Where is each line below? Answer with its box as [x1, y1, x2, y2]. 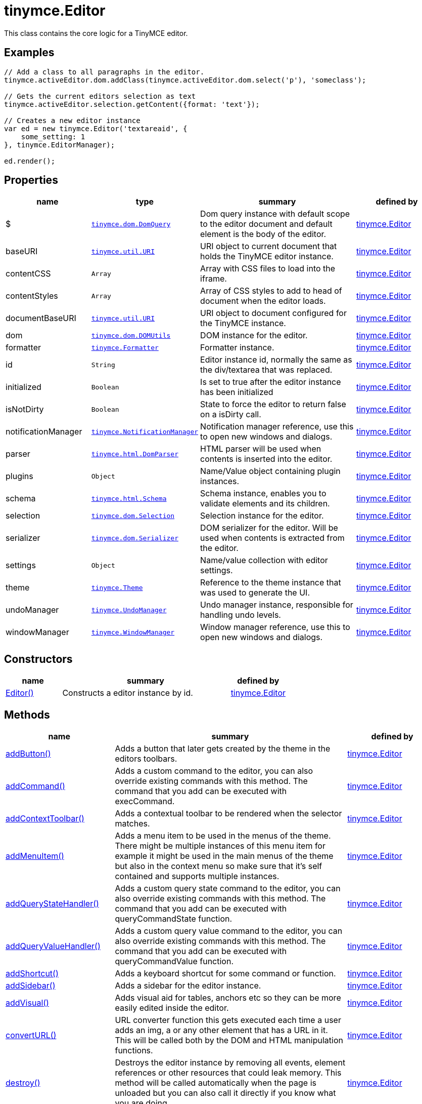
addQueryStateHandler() [6, 898, 99, 909]
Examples [4, 46, 55, 59]
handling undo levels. [200, 610, 281, 620]
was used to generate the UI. [200, 587, 310, 598]
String [91, 361, 115, 369]
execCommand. [115, 796, 175, 807]
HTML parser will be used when [200, 444, 321, 454]
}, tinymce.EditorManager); [4, 140, 115, 149]
